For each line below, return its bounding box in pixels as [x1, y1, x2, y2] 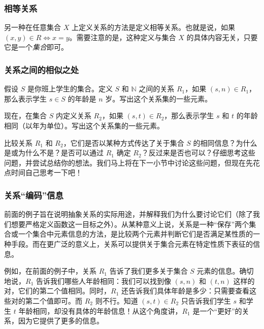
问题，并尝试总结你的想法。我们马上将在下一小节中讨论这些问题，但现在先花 [4, 157, 260, 168]
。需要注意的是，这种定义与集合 [69, 31, 176, 42]
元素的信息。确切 [196, 266, 254, 276]
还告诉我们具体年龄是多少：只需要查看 [121, 285, 249, 296]
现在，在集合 [4, 110, 47, 121]
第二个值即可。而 [25, 295, 82, 306]
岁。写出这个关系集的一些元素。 [105, 93, 212, 104]
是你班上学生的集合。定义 [27, 83, 113, 94]
